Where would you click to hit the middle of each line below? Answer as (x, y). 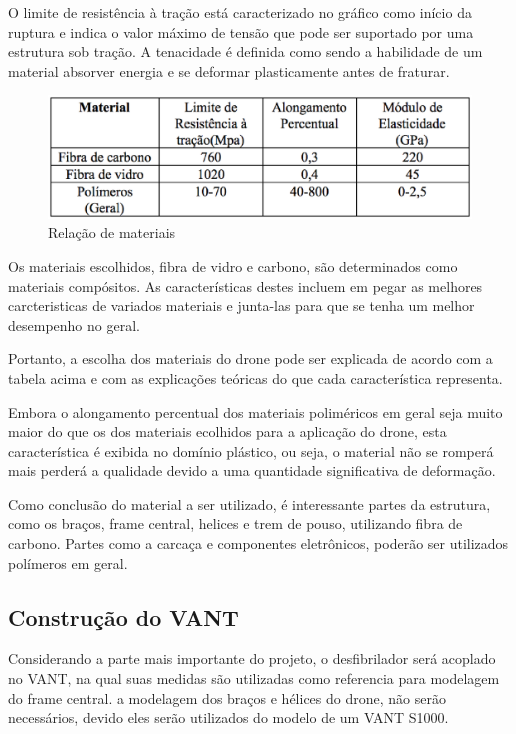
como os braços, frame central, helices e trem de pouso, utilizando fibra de (235, 523)
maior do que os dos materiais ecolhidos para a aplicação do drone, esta (227, 431)
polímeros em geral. (68, 562)
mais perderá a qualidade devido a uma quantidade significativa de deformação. (252, 470)
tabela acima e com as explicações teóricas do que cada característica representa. (255, 377)
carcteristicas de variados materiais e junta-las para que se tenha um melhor (241, 305)
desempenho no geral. (74, 324)
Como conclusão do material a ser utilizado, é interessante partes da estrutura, (249, 503)
